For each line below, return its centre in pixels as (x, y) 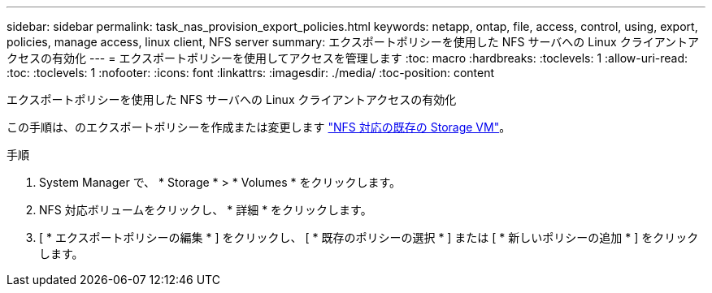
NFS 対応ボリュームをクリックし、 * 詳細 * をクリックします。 (206, 210)
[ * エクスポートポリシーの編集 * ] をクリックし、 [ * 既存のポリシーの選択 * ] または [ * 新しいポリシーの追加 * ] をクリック (369, 237)
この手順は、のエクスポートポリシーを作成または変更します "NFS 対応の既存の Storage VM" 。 (259, 127)
